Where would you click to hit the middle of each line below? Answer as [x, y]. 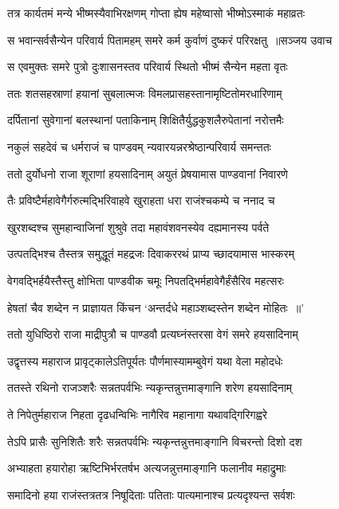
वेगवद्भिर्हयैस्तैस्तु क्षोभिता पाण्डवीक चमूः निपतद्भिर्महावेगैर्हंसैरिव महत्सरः [146, 280]
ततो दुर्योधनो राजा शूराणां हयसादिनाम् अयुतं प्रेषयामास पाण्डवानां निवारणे [148, 173]
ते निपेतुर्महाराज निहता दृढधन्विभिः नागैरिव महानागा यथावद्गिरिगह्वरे [137, 414]
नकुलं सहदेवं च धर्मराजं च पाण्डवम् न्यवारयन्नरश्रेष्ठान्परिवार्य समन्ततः [139, 146]
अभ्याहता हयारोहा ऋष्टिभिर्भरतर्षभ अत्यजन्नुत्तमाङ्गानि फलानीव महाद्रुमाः [147, 468]
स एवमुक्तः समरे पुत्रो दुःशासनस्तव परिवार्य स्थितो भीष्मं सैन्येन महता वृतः [148, 67]
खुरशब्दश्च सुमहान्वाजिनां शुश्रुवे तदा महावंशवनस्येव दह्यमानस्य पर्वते [138, 227]
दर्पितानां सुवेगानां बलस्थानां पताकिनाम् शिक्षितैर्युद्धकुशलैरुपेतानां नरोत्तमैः [146, 120]
